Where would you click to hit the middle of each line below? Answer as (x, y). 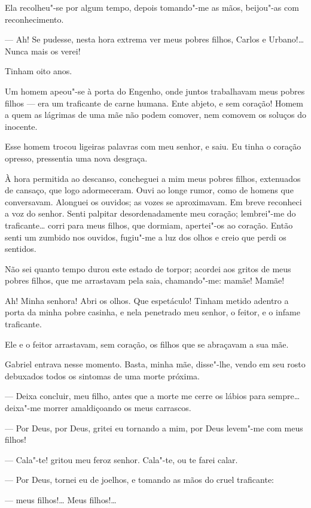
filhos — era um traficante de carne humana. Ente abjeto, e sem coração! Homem (154, 103)
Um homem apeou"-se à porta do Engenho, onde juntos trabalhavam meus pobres (155, 91)
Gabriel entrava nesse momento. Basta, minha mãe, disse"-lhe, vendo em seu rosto (155, 364)
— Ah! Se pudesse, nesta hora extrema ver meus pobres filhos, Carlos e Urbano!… (155, 39)
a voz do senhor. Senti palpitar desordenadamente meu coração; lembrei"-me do (150, 213)
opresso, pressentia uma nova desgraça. (76, 158)
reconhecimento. (34, 19)
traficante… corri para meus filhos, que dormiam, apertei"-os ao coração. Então (149, 225)
